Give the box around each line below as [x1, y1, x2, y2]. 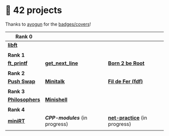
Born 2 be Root [108, 60, 145, 67]
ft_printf [8, 60, 28, 67]
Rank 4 [8, 106, 25, 113]
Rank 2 [8, 70, 25, 77]
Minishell [45, 96, 68, 103]
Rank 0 [15, 33, 33, 40]
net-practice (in [108, 114, 147, 121]
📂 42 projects [5, 5, 62, 16]
